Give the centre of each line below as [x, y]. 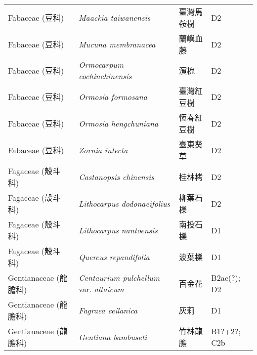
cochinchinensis [105, 76]
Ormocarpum [101, 65]
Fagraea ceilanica [108, 310]
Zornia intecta [103, 150]
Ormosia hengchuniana [119, 123]
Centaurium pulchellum [119, 278]
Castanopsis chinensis [116, 177]
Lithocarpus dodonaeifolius [125, 203]
